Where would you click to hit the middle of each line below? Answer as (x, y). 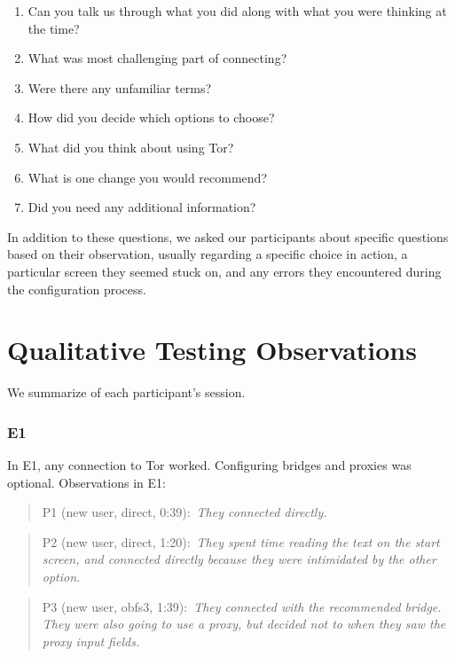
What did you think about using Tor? (131, 147)
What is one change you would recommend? (148, 177)
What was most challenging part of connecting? (157, 58)
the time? (54, 28)
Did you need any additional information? (142, 207)
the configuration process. (77, 289)
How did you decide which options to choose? (151, 117)
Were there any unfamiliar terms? (120, 87)
